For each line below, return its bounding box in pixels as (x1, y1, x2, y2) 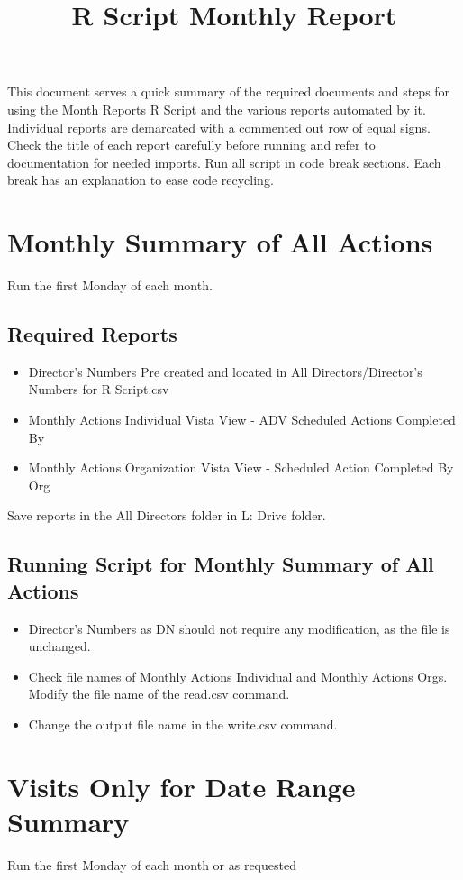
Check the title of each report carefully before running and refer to (7, 135, 376, 154)
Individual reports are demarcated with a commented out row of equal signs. (7, 117, 431, 136)
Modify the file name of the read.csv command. (28, 684, 290, 703)
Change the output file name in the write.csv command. (28, 714, 338, 733)
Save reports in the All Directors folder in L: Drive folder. (7, 506, 326, 525)
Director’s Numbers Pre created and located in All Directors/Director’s (28, 362, 422, 380)
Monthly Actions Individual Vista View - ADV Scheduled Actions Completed (28, 410, 456, 429)
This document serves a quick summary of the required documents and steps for (7, 82, 450, 101)
